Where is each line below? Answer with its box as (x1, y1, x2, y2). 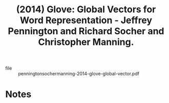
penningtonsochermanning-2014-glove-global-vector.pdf (18, 71, 140, 77)
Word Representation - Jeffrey (19, 14, 153, 26)
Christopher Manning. (38, 36, 134, 48)
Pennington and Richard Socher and (8, 26, 164, 37)
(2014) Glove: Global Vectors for (16, 4, 156, 15)
